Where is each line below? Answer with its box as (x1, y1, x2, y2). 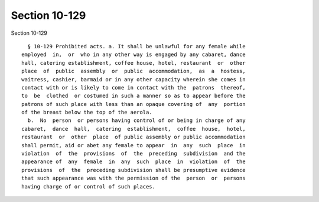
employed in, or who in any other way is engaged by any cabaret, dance (21, 51, 246, 58)
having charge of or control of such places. (21, 183, 156, 190)
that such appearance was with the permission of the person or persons (21, 175, 246, 182)
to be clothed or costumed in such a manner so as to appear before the (21, 92, 246, 100)
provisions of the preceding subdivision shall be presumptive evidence (21, 167, 246, 173)
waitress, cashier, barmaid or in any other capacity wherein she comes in (21, 76, 246, 82)
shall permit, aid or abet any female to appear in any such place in (21, 142, 246, 148)
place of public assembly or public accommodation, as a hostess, (21, 68, 246, 75)
